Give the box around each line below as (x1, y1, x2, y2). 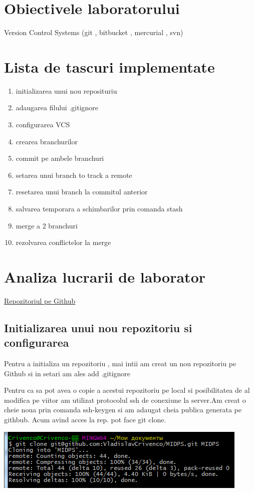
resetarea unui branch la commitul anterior (16, 186, 148, 197)
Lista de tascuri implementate (4, 56, 215, 77)
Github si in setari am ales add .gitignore (4, 368, 131, 378)
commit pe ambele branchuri (16, 153, 104, 163)
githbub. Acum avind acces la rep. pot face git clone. (4, 414, 166, 425)
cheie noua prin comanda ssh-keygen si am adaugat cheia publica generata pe (4, 404, 241, 415)
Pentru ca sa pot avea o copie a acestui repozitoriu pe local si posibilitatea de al (4, 385, 250, 395)
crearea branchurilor (16, 136, 78, 146)
